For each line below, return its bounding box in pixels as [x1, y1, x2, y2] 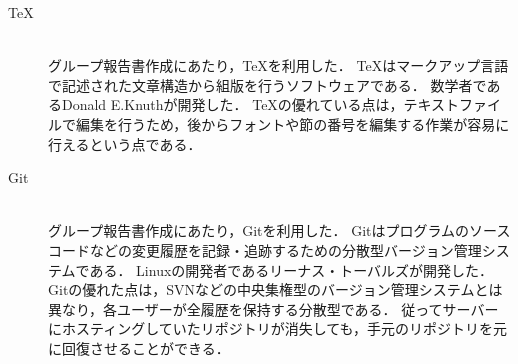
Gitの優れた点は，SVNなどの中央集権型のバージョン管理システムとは [48, 279, 503, 300]
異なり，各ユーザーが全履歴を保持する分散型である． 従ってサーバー [48, 298, 499, 319]
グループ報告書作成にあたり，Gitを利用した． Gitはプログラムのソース [48, 220, 511, 241]
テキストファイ [403, 94, 502, 115]
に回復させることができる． [48, 337, 230, 358]
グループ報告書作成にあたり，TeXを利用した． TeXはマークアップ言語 [48, 55, 509, 76]
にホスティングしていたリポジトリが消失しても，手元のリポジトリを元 [48, 318, 508, 339]
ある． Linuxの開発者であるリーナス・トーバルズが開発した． [89, 259, 494, 280]
